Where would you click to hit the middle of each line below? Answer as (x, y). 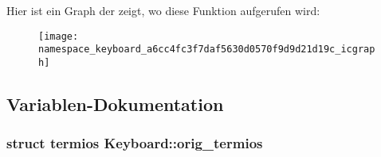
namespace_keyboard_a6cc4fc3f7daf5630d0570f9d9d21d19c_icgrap (207, 50)
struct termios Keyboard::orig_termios (135, 143)
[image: (59, 36)
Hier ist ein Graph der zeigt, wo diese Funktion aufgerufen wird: (163, 10)
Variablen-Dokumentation (115, 103)
